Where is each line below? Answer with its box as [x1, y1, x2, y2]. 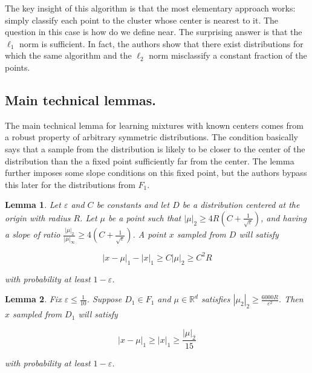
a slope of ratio [5, 228, 60, 241]
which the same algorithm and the [5, 49, 132, 62]
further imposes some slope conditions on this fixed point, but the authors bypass [5, 166, 307, 179]
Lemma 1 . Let [5, 198, 61, 211]
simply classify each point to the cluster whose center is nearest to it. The [5, 13, 279, 26]
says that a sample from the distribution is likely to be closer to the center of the [5, 142, 305, 155]
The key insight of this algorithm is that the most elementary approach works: [5, 2, 296, 14]
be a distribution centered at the [182, 198, 300, 211]
